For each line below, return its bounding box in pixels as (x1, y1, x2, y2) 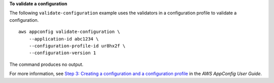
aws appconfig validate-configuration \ (18, 29, 120, 35)
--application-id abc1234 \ (28, 36, 99, 41)
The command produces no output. (9, 61, 84, 67)
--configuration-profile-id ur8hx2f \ (28, 43, 126, 49)
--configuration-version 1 (28, 50, 96, 56)
